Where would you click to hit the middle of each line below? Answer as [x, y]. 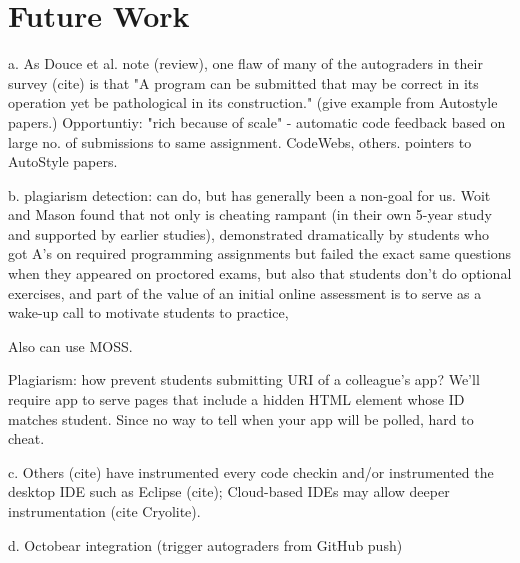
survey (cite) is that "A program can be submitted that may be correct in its [243, 82]
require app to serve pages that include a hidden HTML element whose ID [236, 399]
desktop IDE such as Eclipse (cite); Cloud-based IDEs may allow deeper [229, 491]
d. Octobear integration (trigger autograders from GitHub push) [205, 544]
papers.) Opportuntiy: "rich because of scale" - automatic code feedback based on [257, 121]
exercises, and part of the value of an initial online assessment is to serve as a [245, 292]
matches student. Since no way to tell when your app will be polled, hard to [241, 418]
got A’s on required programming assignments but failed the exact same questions [260, 253]
